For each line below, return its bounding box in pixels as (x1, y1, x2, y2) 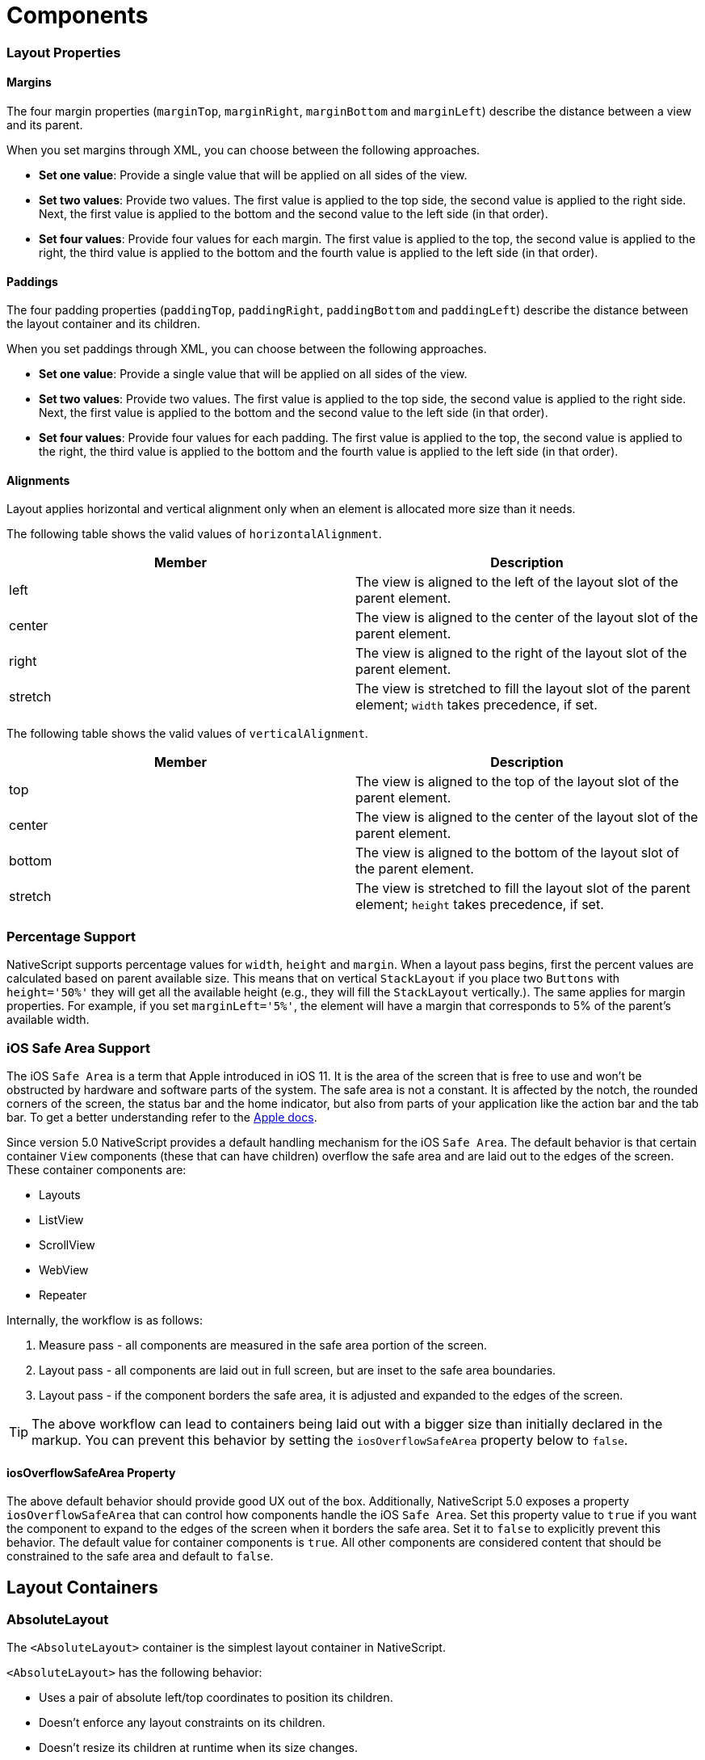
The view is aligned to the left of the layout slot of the (355, 574, 678, 591)
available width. (6, 1013, 90, 1027)
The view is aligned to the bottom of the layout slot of (355, 844, 679, 861)
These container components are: (6, 1162, 187, 1177)
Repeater (39, 1287, 87, 1302)
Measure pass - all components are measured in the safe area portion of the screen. (39, 1337, 487, 1352)
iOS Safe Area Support (6, 1039, 150, 1056)
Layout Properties (6, 44, 121, 61)
